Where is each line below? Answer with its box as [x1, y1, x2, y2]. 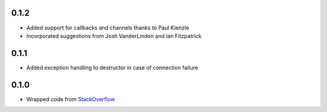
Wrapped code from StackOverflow [26, 95, 115, 102]
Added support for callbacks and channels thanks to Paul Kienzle [26, 24, 190, 31]
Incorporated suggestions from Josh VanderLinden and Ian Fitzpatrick [26, 32, 202, 39]
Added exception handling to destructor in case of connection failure [26, 64, 198, 71]
